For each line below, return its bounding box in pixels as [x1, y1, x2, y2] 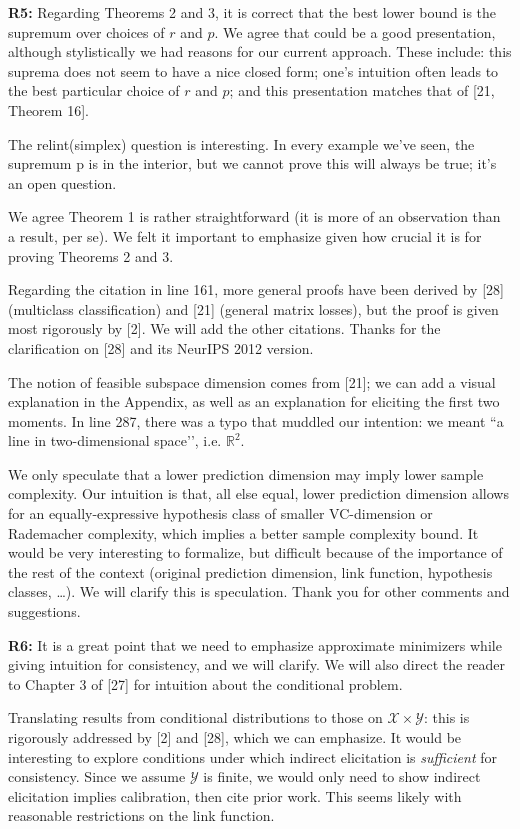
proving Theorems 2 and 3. [8, 245, 174, 266]
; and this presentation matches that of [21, [229, 80, 495, 101]
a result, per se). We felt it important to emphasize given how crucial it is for [8, 225, 482, 246]
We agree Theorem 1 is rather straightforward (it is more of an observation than [8, 206, 501, 227]
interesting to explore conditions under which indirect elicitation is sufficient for [8, 746, 497, 767]
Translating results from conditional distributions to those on [8, 707, 383, 728]
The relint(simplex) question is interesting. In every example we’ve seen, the [8, 133, 475, 154]
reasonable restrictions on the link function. [8, 805, 275, 826]
